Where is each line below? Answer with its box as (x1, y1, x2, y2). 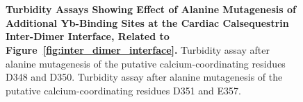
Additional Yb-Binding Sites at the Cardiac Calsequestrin (6, 15, 289, 30)
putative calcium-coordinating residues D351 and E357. (6, 83, 241, 97)
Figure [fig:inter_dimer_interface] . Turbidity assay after (6, 42, 270, 57)
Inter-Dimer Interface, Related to (6, 29, 170, 43)
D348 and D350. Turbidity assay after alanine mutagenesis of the (6, 70, 283, 84)
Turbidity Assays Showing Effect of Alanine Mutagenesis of (6, 2, 296, 17)
